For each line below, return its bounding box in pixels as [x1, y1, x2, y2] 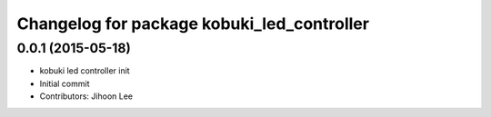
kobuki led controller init [39, 65, 131, 76]
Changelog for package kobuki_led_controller [16, 14, 370, 34]
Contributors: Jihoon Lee [39, 91, 134, 102]
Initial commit [39, 78, 90, 89]
